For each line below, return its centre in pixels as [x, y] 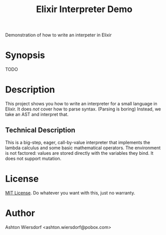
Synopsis [25, 55]
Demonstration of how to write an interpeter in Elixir [58, 35]
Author [20, 213]
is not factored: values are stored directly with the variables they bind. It [79, 153]
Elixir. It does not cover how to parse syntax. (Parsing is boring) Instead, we [83, 109]
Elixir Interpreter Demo [84, 9]
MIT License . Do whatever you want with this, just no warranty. [70, 193]
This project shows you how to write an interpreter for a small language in [81, 104]
